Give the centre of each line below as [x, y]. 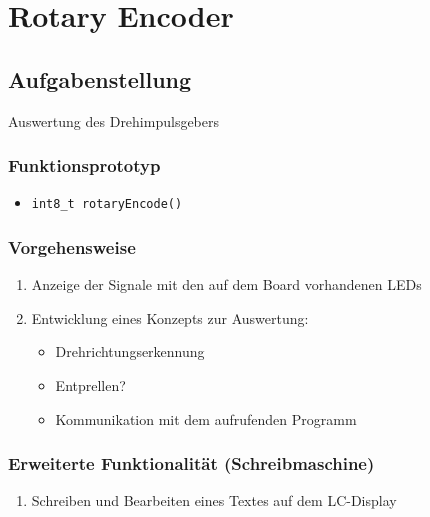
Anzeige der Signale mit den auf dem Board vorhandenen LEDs [226, 284]
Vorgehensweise [72, 246]
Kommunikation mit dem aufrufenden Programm [206, 418]
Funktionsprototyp [84, 165]
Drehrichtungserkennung [130, 351]
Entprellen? [90, 385]
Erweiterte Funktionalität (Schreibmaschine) [191, 463]
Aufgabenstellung [100, 78]
